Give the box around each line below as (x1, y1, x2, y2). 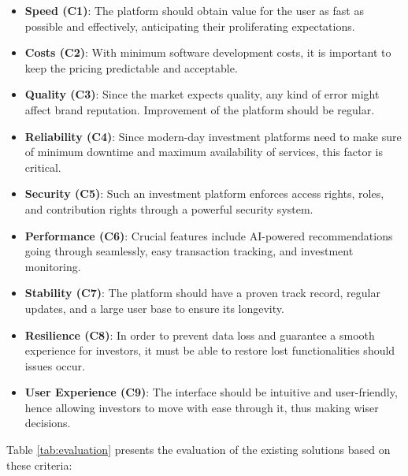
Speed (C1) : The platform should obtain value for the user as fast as (24, 2, 364, 18)
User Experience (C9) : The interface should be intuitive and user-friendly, (24, 384, 398, 400)
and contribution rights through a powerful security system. (24, 200, 313, 217)
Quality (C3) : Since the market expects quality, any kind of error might (24, 86, 380, 102)
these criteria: (6, 456, 72, 473)
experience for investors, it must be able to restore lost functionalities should (24, 342, 395, 359)
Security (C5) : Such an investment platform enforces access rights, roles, (24, 185, 384, 202)
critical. (24, 158, 61, 175)
